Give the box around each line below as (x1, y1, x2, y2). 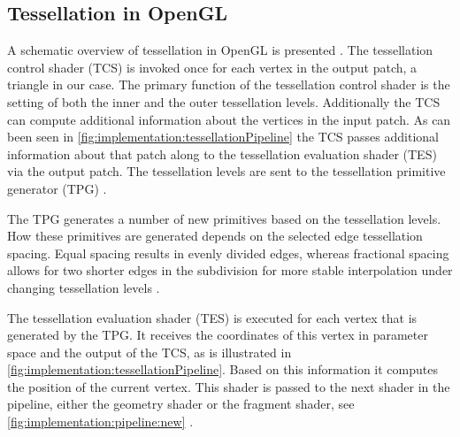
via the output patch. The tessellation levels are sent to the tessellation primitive (7, 162, 446, 180)
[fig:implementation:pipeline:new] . (7, 412, 194, 431)
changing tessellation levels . (7, 278, 160, 296)
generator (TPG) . (7, 179, 107, 197)
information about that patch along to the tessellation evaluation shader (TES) (7, 144, 437, 163)
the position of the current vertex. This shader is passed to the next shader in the (7, 377, 450, 395)
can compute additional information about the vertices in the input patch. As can (7, 110, 451, 128)
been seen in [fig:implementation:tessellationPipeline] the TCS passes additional (7, 127, 439, 146)
